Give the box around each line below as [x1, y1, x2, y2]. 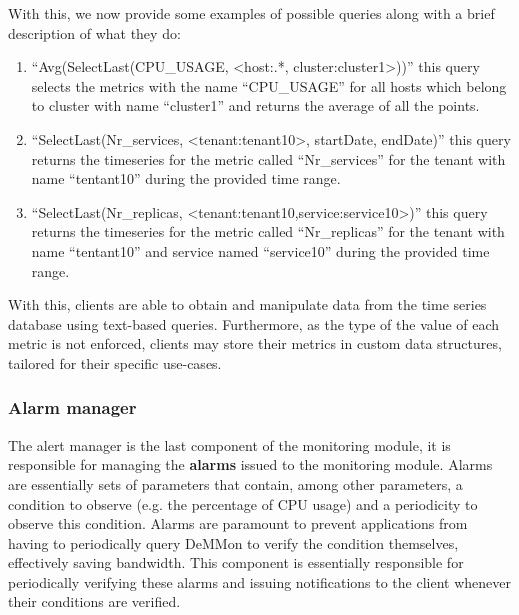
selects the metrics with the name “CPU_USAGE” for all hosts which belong [31, 75, 507, 96]
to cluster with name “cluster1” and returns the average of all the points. [31, 95, 480, 116]
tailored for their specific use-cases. [8, 352, 222, 373]
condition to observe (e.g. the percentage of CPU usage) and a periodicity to [8, 493, 478, 514]
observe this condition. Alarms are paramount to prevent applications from [8, 513, 468, 534]
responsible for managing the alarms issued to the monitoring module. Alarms [8, 454, 493, 475]
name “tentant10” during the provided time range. [31, 168, 341, 189]
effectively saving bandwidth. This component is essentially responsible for [8, 552, 464, 573]
